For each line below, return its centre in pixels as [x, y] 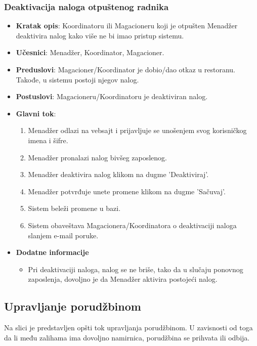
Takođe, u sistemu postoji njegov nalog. [77, 79]
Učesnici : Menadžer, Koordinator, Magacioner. [90, 52]
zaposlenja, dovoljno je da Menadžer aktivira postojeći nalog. [123, 279]
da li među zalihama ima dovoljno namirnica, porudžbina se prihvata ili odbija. [127, 337]
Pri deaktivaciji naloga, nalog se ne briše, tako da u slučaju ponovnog [136, 269]
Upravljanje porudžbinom [73, 306]
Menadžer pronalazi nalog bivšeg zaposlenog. [98, 157]
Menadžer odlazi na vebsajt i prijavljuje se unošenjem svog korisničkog [137, 130]
